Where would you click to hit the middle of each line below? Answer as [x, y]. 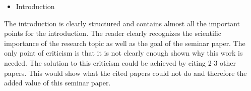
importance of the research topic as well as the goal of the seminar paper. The [125, 43]
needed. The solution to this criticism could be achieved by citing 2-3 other [120, 62]
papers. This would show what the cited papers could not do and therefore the [126, 73]
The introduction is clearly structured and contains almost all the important [122, 23]
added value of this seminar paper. [57, 83]
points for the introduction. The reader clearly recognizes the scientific [113, 33]
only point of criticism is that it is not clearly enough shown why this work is [123, 53]
